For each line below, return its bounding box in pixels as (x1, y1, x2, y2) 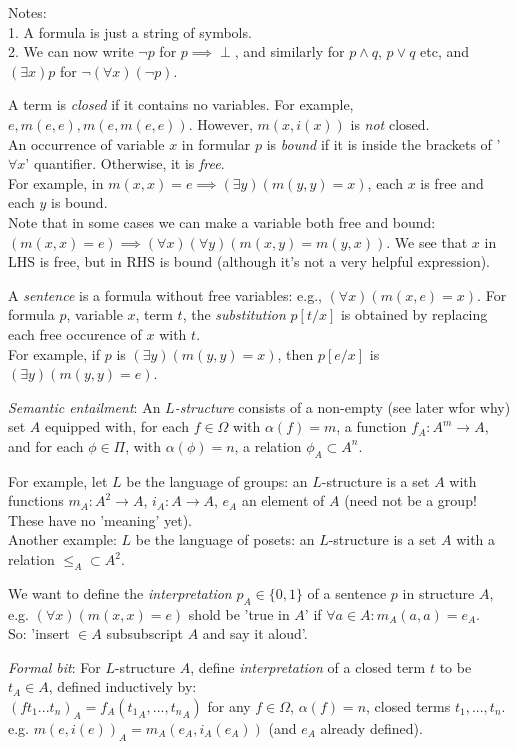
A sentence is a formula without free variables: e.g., (8, 284, 322, 305)
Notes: (8, 2, 47, 22)
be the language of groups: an (126, 470, 308, 491)
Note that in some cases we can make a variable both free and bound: (8, 211, 436, 232)
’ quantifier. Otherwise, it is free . (25, 153, 225, 174)
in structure (402, 582, 475, 603)
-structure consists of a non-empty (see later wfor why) (174, 396, 511, 417)
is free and (420, 172, 484, 193)
